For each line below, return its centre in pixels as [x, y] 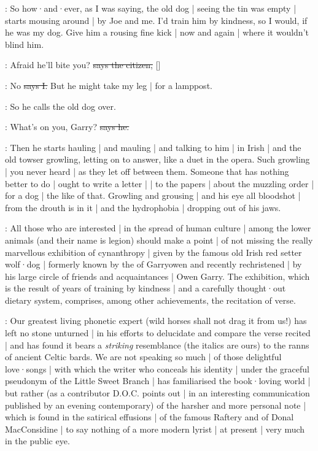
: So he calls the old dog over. [60, 106]
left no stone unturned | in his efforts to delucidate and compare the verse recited [158, 333]
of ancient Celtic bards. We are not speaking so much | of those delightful [143, 357]
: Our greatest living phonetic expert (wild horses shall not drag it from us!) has [156, 321]
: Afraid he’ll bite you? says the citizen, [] [83, 65]
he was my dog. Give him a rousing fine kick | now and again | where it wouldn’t [157, 32]
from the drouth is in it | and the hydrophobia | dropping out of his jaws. [143, 207]
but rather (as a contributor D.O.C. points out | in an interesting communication [157, 393]
